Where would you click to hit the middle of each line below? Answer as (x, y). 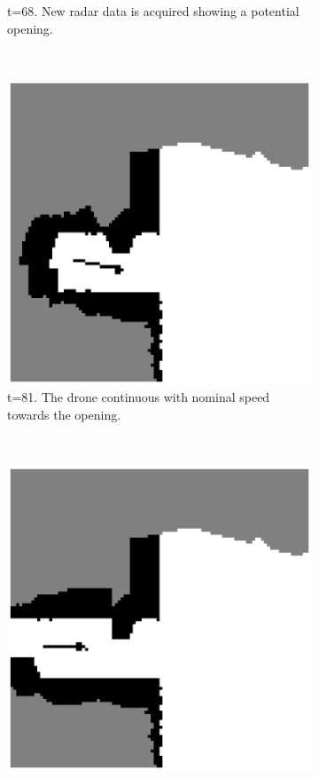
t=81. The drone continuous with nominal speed (139, 397)
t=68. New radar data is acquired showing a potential (153, 11)
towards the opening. (64, 414)
